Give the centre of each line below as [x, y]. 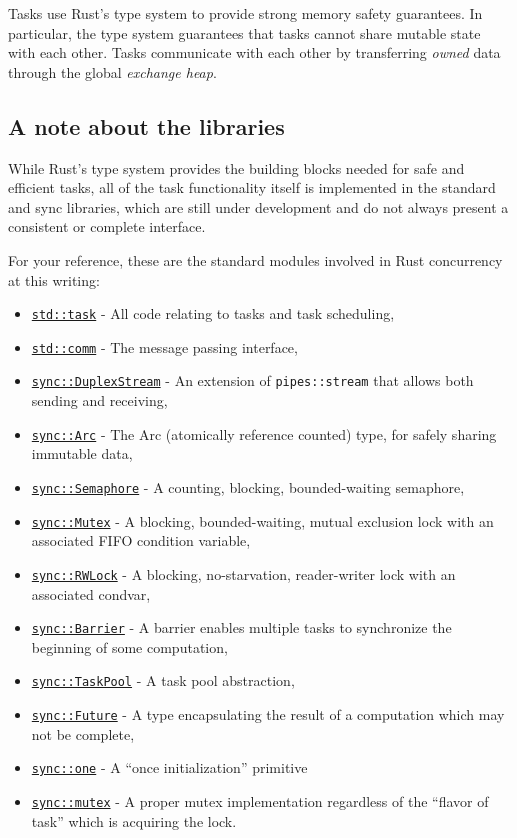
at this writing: [54, 279]
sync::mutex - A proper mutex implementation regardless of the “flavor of [260, 800]
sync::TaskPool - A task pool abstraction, [163, 680]
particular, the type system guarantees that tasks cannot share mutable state [244, 32]
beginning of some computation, [129, 646]
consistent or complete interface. [107, 226]
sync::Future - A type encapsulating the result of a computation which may [268, 714]
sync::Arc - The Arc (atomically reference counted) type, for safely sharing [264, 433]
